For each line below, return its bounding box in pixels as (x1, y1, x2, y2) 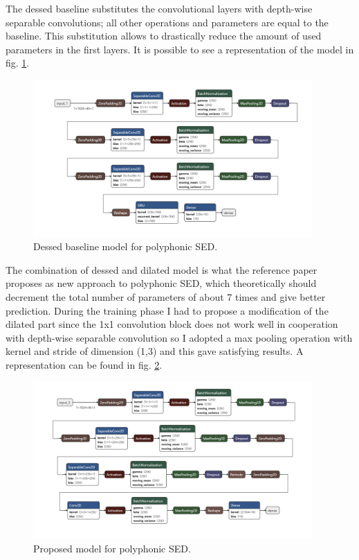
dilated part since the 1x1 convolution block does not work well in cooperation (6, 317, 338, 331)
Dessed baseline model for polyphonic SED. (33, 239, 218, 254)
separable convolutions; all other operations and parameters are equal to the (6, 15, 329, 29)
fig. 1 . (6, 55, 30, 70)
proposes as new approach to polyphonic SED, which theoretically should (6, 276, 317, 290)
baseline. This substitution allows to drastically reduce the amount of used (6, 28, 322, 43)
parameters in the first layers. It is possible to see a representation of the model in (6, 42, 354, 56)
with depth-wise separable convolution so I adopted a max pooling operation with (6, 330, 353, 344)
